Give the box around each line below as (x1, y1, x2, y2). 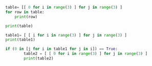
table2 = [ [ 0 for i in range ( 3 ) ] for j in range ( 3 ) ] (24, 51, 148, 56)
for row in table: (5, 9, 45, 15)
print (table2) (24, 56, 54, 61)
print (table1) (5, 37, 36, 43)
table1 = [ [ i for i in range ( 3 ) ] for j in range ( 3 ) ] (5, 32, 127, 38)
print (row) (14, 14, 38, 19)
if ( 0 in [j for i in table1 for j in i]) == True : (5, 46, 118, 52)
